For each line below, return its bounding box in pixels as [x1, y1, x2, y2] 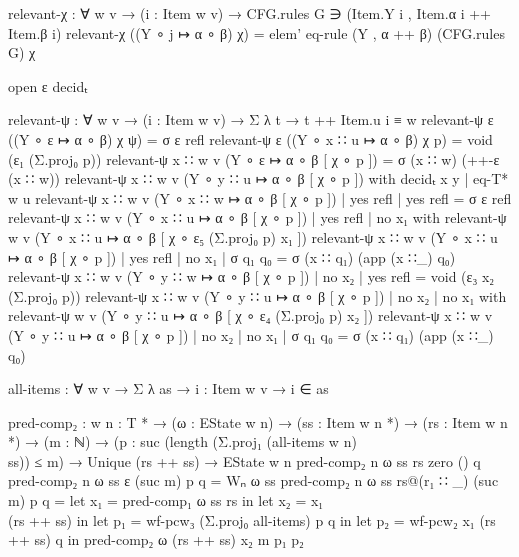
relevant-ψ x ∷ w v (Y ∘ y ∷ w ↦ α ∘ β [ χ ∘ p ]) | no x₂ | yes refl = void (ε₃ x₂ [8, 266, 495, 287]
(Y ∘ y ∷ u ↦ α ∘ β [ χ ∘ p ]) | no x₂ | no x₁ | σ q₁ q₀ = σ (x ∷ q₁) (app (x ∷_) [8, 324, 494, 345]
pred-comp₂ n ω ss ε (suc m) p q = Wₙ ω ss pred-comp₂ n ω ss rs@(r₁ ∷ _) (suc [8, 470, 499, 491]
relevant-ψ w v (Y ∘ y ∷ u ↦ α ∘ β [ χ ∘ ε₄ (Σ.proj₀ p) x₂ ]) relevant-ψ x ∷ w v [8, 305, 493, 326]
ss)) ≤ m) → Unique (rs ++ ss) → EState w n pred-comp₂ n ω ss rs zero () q [8, 450, 481, 471]
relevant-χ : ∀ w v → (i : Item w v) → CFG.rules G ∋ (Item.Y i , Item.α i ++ [8, 3, 492, 23]
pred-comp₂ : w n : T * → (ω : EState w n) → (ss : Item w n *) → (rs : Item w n [8, 411, 508, 432]
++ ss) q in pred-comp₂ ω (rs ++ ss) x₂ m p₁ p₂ [8, 529, 304, 550]
